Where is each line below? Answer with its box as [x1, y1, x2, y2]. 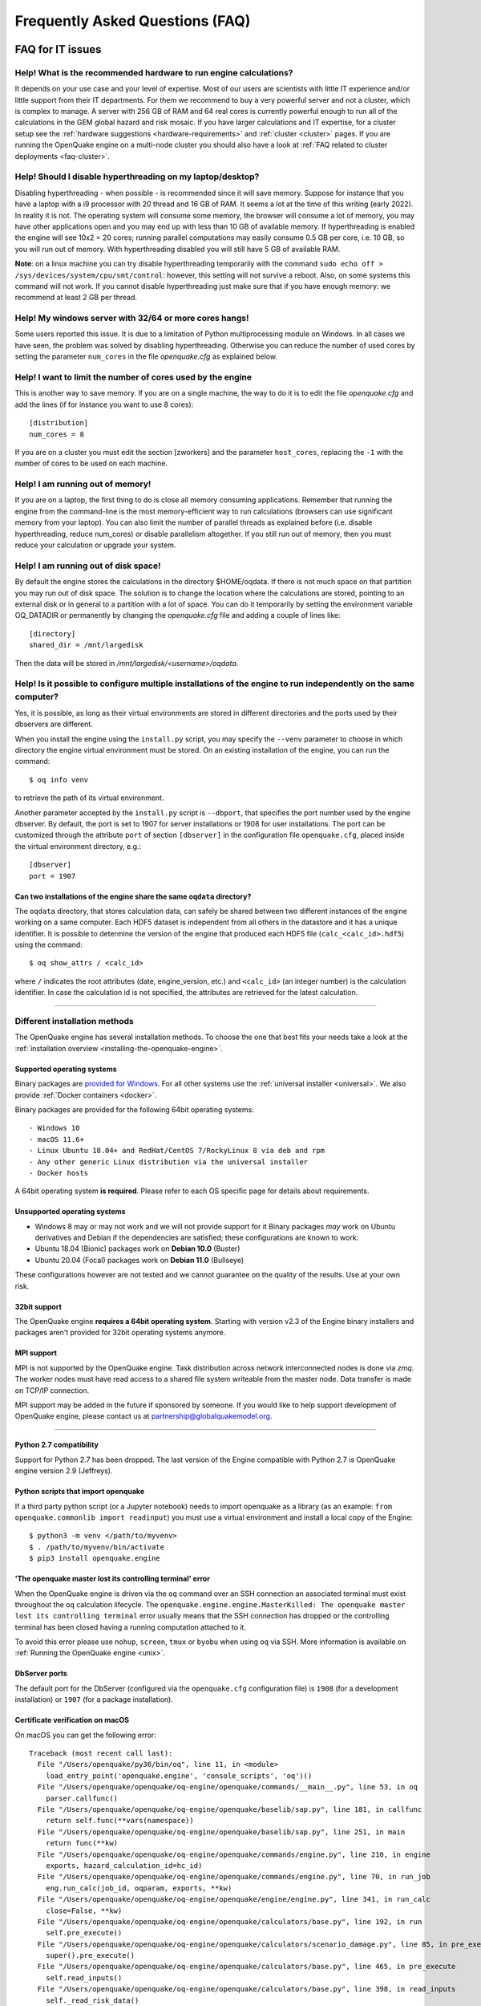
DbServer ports [14, 1669, 68, 1679]
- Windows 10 [29, 1123, 80, 1133]
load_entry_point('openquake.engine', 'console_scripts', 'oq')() [45, 1771, 313, 1781]
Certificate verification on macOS [14, 1716, 130, 1725]
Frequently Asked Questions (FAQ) [14, 12, 251, 30]
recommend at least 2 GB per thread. [14, 293, 138, 303]
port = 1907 [29, 871, 76, 880]
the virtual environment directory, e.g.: [14, 841, 142, 851]
